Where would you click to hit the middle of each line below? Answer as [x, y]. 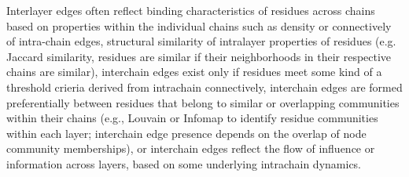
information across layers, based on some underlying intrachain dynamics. [184, 163]
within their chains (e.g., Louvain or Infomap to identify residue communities [192, 118]
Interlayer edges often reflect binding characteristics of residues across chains [191, 10]
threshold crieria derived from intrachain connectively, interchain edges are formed [204, 87]
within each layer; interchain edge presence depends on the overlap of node [186, 133]
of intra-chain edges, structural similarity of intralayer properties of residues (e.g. [201, 41]
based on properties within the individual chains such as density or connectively [199, 25]
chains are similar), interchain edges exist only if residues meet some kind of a [194, 72]
